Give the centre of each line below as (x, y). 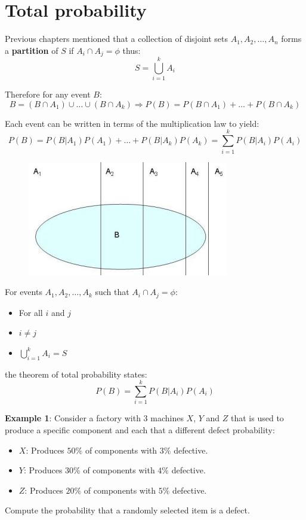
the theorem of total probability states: (76, 374)
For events (24, 292)
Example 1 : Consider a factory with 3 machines (94, 418)
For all (31, 312)
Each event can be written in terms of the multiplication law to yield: (132, 123)
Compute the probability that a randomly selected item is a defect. (127, 510)
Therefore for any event (48, 94)
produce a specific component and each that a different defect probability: (140, 429)
